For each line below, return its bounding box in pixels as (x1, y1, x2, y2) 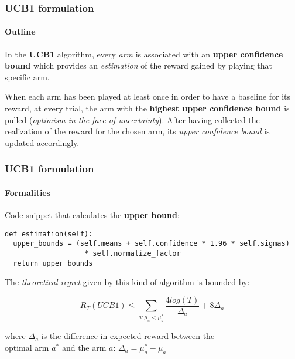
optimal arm (5, 341, 49, 353)
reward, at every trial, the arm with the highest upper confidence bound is (5, 102, 290, 114)
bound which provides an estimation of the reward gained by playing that (5, 59, 273, 72)
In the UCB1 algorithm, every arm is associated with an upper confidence (5, 48, 283, 60)
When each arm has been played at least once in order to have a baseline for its (5, 90, 291, 103)
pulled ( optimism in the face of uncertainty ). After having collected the (5, 113, 260, 126)
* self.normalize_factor (84, 249, 181, 258)
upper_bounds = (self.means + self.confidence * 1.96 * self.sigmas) (13, 239, 290, 248)
